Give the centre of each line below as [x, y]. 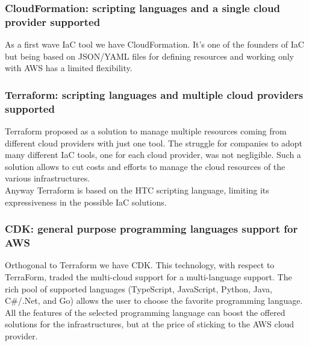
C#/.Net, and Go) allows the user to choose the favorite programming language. [154, 300]
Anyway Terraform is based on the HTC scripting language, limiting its [137, 190]
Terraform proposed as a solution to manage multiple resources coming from [146, 131]
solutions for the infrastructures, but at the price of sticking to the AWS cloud [150, 324]
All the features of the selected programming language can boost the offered [145, 312]
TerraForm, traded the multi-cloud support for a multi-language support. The [148, 276]
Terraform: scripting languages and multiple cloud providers [154, 94]
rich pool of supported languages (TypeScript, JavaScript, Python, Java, [139, 288]
